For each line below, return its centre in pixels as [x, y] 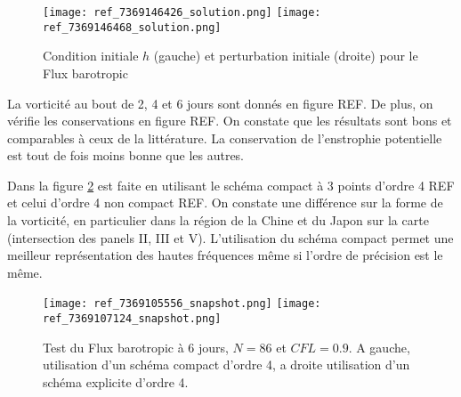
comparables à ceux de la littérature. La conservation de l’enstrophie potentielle [225, 138]
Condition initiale [91, 56]
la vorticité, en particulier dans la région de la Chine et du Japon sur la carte [218, 220]
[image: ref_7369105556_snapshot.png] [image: [182, 304]
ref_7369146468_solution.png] [132, 27]
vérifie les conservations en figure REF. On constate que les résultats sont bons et [230, 121]
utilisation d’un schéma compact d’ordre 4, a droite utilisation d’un [226, 365]
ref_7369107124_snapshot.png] [132, 319]
